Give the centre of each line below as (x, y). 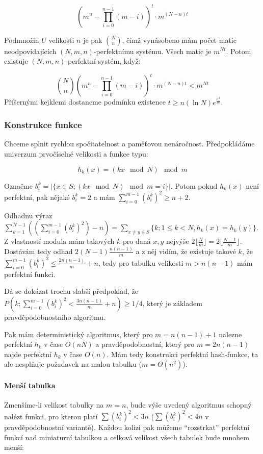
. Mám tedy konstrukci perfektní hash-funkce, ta (182, 354)
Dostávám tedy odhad (38, 251)
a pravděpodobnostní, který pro (145, 344)
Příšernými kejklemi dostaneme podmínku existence (85, 102)
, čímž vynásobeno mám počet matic (179, 40)
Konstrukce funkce (43, 125)
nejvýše (177, 241)
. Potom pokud (194, 185)
